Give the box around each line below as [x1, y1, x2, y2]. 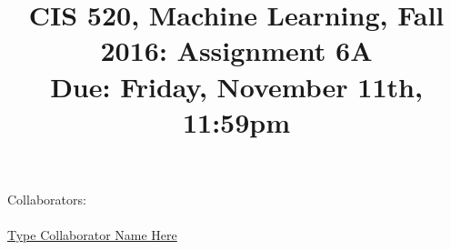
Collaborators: [7, 189, 86, 208]
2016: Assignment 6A [100, 32, 373, 69]
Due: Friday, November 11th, [50, 67, 423, 105]
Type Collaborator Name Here [7, 225, 177, 245]
